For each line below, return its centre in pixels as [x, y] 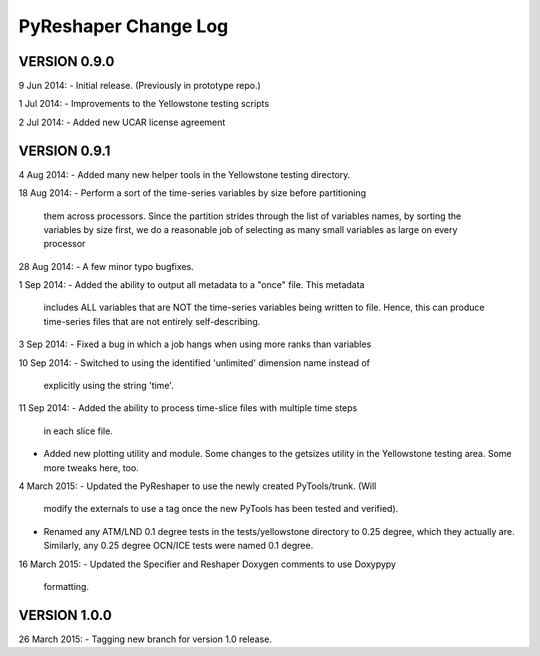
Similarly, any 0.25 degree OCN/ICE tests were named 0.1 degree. [178, 546]
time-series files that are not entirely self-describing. [152, 321]
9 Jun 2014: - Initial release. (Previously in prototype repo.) [140, 86]
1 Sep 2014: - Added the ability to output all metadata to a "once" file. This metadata [191, 285]
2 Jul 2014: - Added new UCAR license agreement [122, 122]
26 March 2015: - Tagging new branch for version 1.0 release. [145, 639]
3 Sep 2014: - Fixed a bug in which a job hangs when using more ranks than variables [195, 344]
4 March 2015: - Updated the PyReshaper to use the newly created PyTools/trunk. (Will [197, 486]
